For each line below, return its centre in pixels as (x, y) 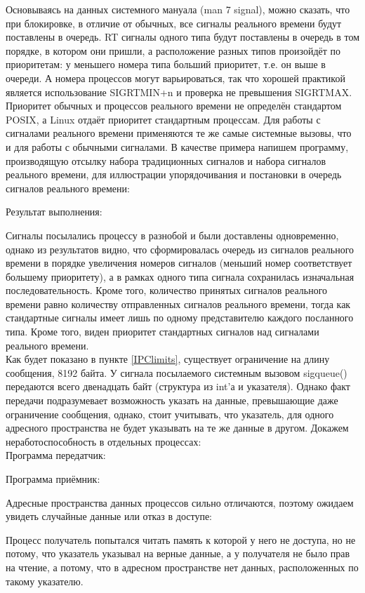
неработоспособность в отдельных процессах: (104, 441)
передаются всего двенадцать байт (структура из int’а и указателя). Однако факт (178, 386)
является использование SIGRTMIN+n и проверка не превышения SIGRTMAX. (179, 92)
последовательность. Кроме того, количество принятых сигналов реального (167, 290)
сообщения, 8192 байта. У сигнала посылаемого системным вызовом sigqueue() (177, 372)
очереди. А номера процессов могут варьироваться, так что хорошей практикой (175, 78)
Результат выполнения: (54, 212)
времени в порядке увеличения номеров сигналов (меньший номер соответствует (179, 263)
